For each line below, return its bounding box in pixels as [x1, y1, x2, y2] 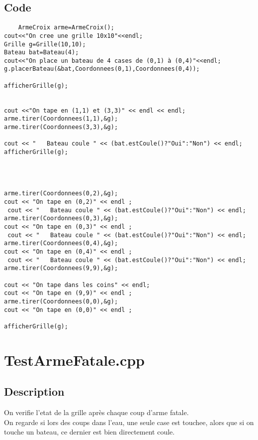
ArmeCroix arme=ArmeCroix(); [18, 24, 114, 31]
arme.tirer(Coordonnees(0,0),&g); [4, 297, 118, 305]
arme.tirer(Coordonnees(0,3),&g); [4, 215, 118, 222]
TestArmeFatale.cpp [4, 349, 145, 370]
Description [4, 384, 65, 399]
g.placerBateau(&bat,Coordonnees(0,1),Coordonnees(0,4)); [4, 65, 200, 73]
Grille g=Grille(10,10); [4, 40, 86, 48]
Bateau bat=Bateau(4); [4, 49, 79, 56]
